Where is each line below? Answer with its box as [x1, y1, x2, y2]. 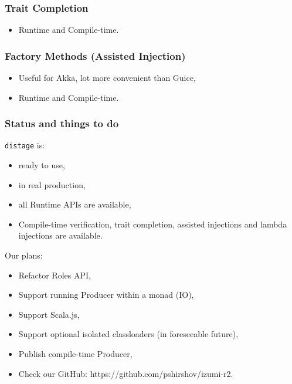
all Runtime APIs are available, [18, 198, 131, 210]
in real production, [18, 178, 86, 191]
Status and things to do [5, 116, 119, 131]
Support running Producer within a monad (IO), [18, 288, 194, 301]
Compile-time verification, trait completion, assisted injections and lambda [18, 218, 287, 230]
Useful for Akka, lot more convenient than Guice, [18, 72, 196, 84]
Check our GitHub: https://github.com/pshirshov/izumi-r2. [18, 367, 233, 379]
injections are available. [18, 229, 103, 242]
